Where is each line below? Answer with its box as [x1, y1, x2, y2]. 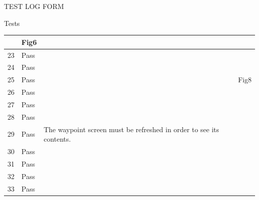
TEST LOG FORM [4, 1, 64, 11]
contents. [43, 134, 71, 144]
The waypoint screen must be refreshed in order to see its [43, 124, 219, 134]
